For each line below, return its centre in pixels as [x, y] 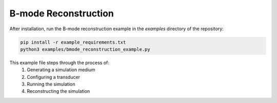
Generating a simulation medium [61, 70]
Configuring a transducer [54, 77]
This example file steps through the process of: [60, 63]
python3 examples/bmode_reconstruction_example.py [85, 49]
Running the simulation [51, 84]
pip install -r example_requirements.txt [73, 42]
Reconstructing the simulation [58, 91]
